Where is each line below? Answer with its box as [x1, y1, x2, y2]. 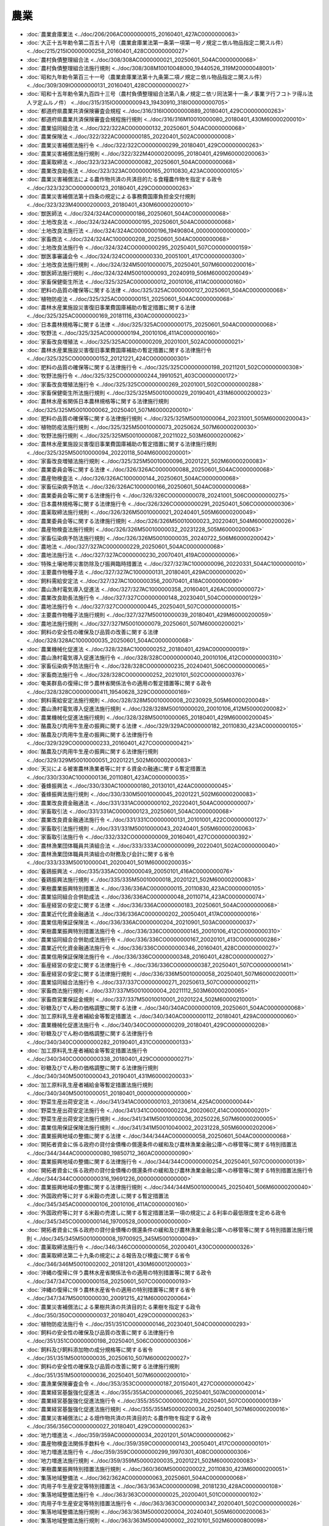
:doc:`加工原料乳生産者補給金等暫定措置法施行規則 [26, 1081, 154, 1088]
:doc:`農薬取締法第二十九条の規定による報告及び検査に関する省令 [26, 1252, 191, 1259]
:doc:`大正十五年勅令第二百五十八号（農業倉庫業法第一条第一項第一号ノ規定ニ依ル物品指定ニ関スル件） [26, 38, 286, 46]
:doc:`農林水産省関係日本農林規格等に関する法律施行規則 [26, 397, 169, 405]
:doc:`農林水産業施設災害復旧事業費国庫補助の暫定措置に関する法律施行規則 [26, 440, 218, 448]
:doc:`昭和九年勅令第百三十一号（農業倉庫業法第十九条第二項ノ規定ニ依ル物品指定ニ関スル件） [26, 73, 265, 81]
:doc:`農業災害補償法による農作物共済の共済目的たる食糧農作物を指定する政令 [26, 176, 222, 183]
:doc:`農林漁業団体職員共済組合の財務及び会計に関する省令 [26, 850, 175, 858]
